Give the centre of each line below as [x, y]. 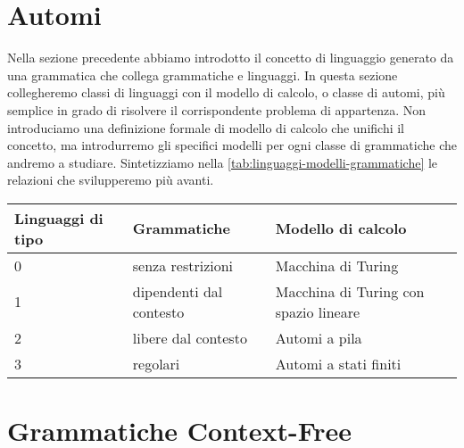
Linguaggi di [59, 218]
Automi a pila [319, 337]
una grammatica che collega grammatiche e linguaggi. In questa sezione [203, 75]
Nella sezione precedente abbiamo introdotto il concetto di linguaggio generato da [231, 58]
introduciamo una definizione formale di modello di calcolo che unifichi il [206, 127]
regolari [156, 363]
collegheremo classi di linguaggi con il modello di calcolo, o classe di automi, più [226, 92]
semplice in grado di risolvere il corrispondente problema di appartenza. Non [217, 109]
